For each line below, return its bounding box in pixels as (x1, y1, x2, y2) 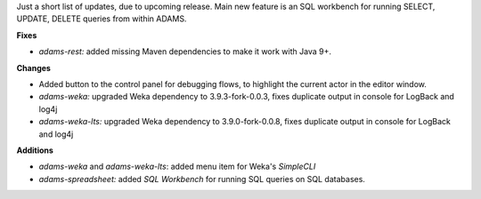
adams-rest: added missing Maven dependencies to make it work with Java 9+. (38, 46, 331, 57)
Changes (16, 62, 51, 73)
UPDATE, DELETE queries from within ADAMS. (16, 13, 187, 24)
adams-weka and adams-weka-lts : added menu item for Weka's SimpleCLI (38, 161, 316, 172)
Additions (16, 145, 53, 155)
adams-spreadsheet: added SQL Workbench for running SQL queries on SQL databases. (38, 173, 365, 184)
